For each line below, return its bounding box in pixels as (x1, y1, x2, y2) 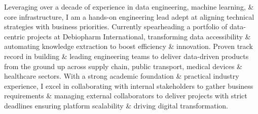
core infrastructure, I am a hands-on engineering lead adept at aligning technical (4, 11, 254, 22)
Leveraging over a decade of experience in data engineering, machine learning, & (4, 2, 254, 12)
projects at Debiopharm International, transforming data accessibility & (27, 31, 251, 41)
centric (4, 31, 25, 41)
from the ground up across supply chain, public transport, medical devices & (4, 61, 243, 71)
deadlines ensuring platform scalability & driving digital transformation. (4, 100, 228, 110)
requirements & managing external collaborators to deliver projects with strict (4, 90, 247, 101)
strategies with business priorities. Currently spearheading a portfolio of (4, 21, 228, 32)
